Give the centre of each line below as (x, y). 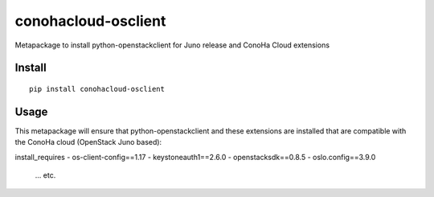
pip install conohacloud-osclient (97, 89)
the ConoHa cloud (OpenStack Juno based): (88, 142)
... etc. (45, 175)
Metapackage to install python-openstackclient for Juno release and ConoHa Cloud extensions (172, 45)
